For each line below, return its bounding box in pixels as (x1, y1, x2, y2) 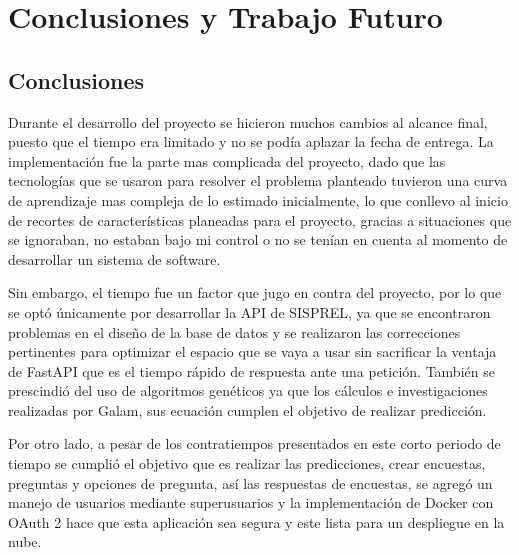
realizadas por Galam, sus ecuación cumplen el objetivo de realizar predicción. (8, 399, 487, 420)
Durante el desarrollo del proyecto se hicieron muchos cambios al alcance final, (8, 111, 488, 132)
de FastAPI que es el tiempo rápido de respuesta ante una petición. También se (8, 360, 495, 381)
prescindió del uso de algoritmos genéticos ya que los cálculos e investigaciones (8, 380, 488, 401)
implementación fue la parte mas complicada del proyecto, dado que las (8, 150, 446, 171)
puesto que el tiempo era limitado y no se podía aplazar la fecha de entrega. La (8, 131, 494, 152)
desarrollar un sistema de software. (8, 248, 221, 269)
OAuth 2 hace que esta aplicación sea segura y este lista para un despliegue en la (8, 511, 505, 532)
